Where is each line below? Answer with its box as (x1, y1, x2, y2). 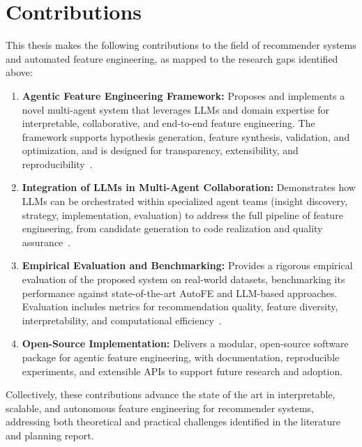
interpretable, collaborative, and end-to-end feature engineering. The (22, 116, 315, 130)
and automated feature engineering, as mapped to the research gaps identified (6, 51, 338, 66)
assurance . (22, 234, 71, 249)
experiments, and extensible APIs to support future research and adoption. (22, 363, 343, 378)
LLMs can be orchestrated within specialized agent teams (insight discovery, (22, 194, 348, 209)
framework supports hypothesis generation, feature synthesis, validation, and (22, 129, 350, 144)
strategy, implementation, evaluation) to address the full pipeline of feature (22, 207, 343, 222)
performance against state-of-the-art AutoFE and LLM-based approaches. (22, 285, 338, 300)
